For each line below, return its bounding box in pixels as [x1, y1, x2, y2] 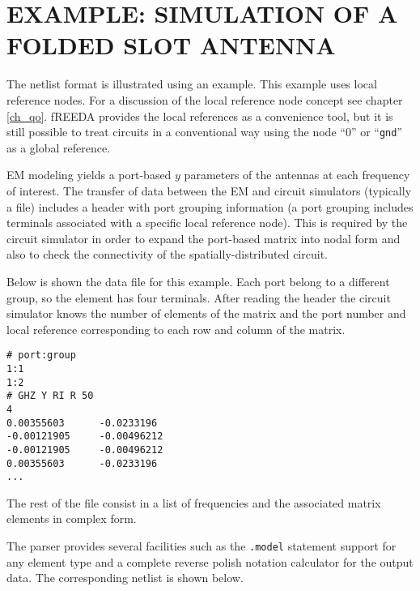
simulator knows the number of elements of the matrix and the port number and [6, 305, 406, 322]
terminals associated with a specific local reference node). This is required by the [6, 214, 408, 231]
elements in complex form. [6, 510, 137, 527]
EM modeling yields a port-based [6, 166, 172, 183]
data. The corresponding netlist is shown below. [6, 569, 244, 586]
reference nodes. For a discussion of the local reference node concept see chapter [6, 91, 403, 108]
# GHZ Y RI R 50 [6, 390, 94, 402]
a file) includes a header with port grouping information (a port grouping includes [6, 198, 414, 215]
